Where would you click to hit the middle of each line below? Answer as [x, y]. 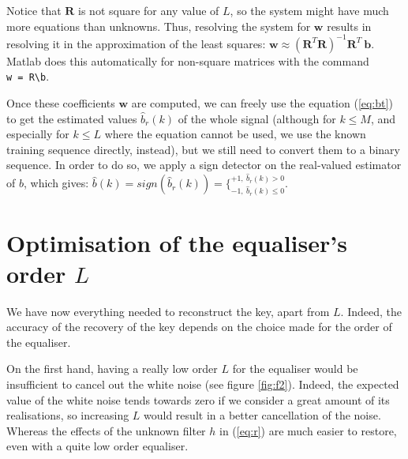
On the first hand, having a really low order [112, 369]
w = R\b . [28, 76]
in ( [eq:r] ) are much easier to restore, [308, 430]
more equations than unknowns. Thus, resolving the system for [159, 26]
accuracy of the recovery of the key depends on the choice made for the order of [199, 327]
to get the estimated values [72, 118]
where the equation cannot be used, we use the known [235, 134]
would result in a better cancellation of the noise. [262, 415]
